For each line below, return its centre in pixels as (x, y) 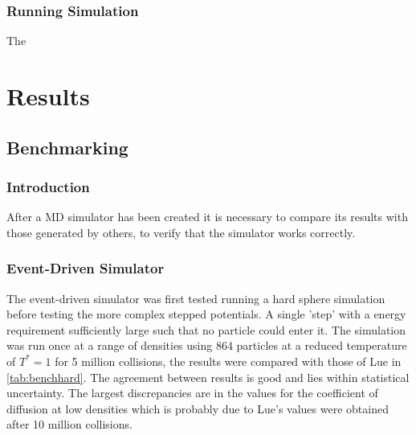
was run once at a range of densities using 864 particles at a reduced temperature (207, 345)
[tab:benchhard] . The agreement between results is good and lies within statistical (208, 377)
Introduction (48, 186)
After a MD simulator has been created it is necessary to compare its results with (207, 217)
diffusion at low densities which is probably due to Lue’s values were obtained (198, 408)
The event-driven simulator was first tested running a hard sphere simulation (196, 298)
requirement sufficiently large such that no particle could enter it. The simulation (206, 329)
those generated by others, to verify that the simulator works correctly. (181, 232)
